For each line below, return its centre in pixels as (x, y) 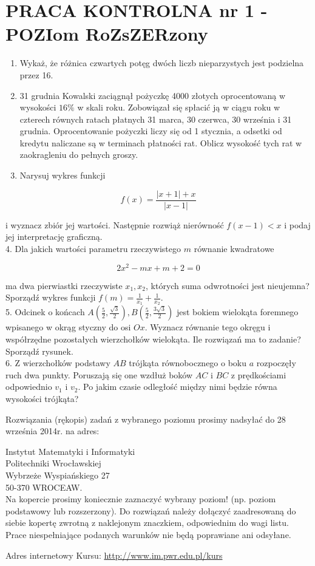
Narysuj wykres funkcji (63, 175)
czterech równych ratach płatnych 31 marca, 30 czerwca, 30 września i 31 (156, 119)
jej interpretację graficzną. (54, 237)
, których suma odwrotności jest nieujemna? (228, 285)
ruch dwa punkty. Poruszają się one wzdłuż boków (99, 374)
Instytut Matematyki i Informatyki (70, 451)
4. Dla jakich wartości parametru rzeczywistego (93, 248)
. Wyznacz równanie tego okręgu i (208, 327)
